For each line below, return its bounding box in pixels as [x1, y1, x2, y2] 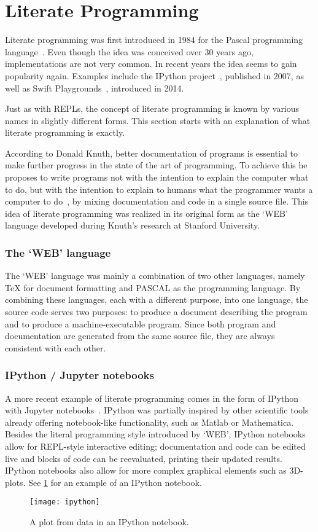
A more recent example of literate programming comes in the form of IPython [5, 391, 299, 404]
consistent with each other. [5, 341, 106, 354]
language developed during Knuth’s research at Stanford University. [5, 219, 260, 232]
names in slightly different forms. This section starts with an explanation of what [5, 114, 311, 127]
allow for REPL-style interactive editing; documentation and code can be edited [5, 440, 306, 452]
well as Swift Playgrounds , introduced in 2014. [5, 81, 184, 94]
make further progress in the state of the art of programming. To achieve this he [5, 158, 308, 171]
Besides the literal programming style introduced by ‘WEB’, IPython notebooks [5, 428, 306, 440]
